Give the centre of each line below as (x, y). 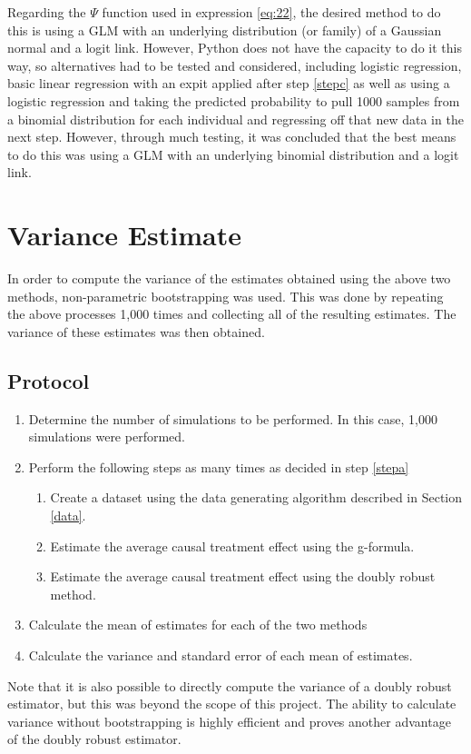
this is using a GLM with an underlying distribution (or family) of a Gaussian (225, 30)
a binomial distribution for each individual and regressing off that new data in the (235, 119)
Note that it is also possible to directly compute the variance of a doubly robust (230, 685)
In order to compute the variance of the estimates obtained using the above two (229, 278)
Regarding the (47, 12)
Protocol (49, 380)
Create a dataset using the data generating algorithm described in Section (256, 497)
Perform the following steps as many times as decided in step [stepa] (219, 466)
